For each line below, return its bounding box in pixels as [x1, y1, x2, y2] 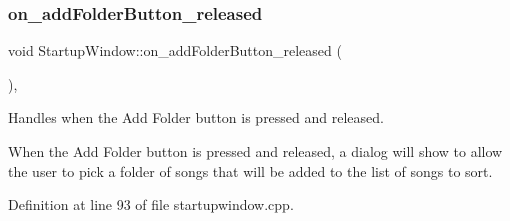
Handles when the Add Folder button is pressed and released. [8, 107, 384, 128]
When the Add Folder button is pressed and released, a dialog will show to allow [8, 141, 503, 161]
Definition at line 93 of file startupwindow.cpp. [8, 194, 294, 215]
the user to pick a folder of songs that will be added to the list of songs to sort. [8, 160, 493, 181]
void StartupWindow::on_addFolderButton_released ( [8, 40, 342, 61]
